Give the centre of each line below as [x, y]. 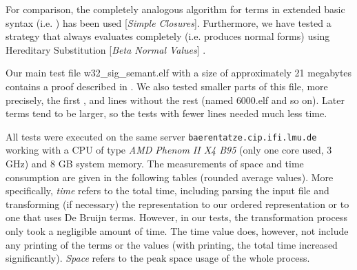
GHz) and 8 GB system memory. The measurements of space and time [155, 163]
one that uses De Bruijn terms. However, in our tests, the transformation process [176, 217]
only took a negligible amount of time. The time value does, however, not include [177, 230]
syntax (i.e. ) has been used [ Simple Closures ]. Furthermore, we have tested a [169, 22]
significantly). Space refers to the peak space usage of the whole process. [158, 258]
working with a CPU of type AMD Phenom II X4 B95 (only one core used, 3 [169, 150]
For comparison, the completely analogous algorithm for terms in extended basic [175, 9]
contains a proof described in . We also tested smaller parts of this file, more [167, 86]
